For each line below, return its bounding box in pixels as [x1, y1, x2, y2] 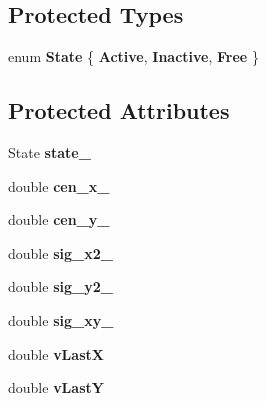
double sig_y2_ [8, 276, 113, 297]
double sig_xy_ [8, 309, 114, 330]
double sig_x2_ [8, 242, 113, 263]
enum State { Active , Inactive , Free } [8, 46, 259, 67]
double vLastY [8, 377, 104, 398]
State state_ [8, 142, 91, 162]
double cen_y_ [8, 209, 110, 230]
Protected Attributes [8, 95, 230, 126]
